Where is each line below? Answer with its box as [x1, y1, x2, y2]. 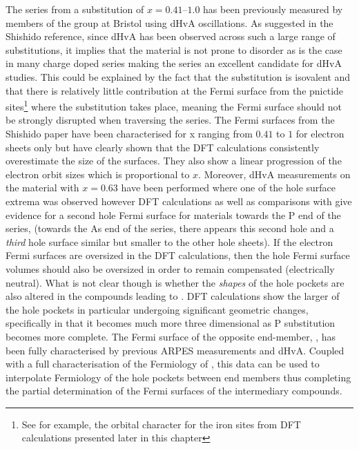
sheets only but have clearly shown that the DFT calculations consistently [6, 140, 320, 154]
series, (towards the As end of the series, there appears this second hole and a [6, 221, 334, 236]
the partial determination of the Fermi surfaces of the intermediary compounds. [6, 383, 342, 398]
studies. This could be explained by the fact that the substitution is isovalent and [6, 69, 351, 84]
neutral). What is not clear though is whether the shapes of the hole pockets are [6, 275, 345, 289]
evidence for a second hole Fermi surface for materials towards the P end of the [6, 207, 341, 222]
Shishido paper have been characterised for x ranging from [6, 126, 253, 140]
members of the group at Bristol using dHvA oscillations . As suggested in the [6, 15, 333, 30]
